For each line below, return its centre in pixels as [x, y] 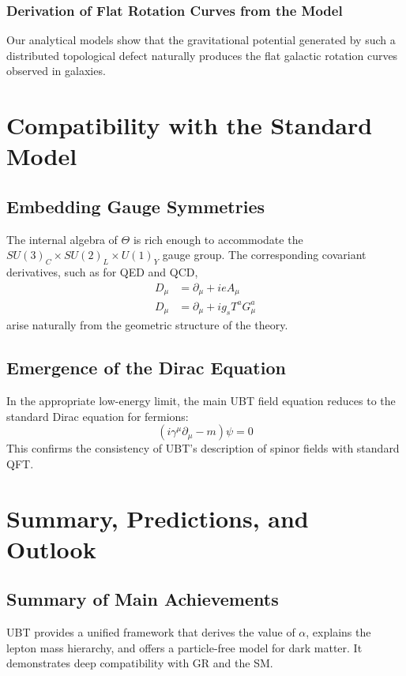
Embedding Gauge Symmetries [135, 206]
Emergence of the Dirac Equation [146, 368]
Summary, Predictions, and [158, 518]
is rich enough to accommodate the [218, 239]
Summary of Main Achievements [143, 599]
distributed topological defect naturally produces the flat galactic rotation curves [202, 55]
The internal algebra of [62, 239]
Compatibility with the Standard [190, 125]
